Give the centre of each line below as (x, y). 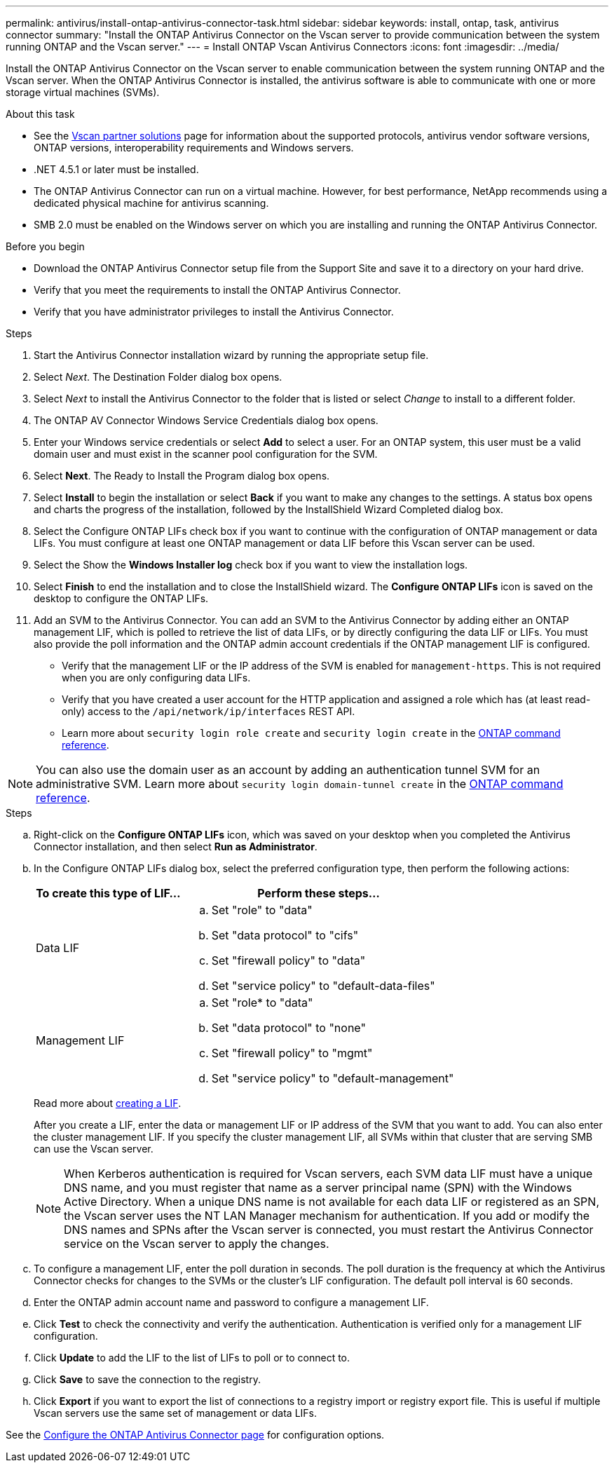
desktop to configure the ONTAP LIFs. (121, 598)
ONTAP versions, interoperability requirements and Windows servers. (194, 148)
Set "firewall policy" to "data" (288, 960)
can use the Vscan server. (94, 1149)
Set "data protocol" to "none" (288, 1028)
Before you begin (45, 246)
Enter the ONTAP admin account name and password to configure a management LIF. (231, 1302)
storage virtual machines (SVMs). (83, 92)
